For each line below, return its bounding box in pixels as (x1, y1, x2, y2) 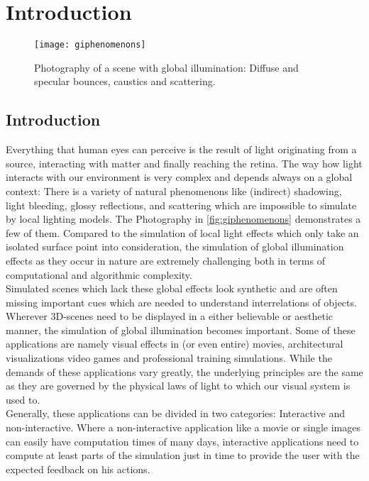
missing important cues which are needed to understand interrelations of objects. (6, 294, 357, 309)
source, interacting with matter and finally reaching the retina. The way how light (6, 155, 363, 170)
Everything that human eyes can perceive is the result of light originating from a (6, 142, 357, 157)
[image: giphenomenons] (34, 40, 146, 50)
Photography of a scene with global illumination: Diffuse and (34, 60, 299, 74)
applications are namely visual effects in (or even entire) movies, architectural (6, 336, 343, 351)
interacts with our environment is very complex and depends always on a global (6, 170, 353, 184)
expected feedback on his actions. (6, 461, 150, 476)
